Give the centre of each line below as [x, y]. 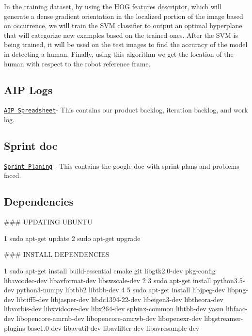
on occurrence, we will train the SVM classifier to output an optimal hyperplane [123, 25]
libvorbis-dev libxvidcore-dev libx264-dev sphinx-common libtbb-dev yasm [114, 309]
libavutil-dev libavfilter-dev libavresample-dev [132, 328]
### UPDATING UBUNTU [48, 222]
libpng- [238, 290]
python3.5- [229, 280]
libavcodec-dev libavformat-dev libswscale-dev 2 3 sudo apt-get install [108, 280]
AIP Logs [28, 89]
